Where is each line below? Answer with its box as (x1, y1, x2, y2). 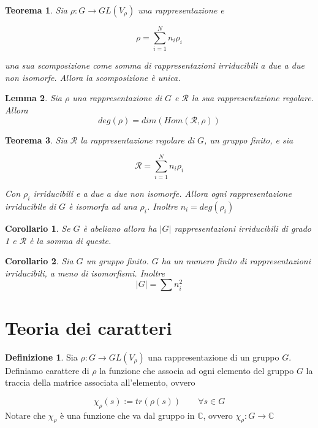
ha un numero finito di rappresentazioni (161, 254, 311, 267)
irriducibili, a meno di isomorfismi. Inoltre (5, 266, 165, 279)
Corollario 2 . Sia (5, 254, 74, 267)
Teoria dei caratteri (5, 315, 172, 340)
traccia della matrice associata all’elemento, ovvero (5, 376, 195, 389)
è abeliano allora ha (83, 222, 157, 235)
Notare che (5, 408, 46, 421)
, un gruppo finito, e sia (204, 133, 293, 146)
